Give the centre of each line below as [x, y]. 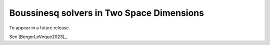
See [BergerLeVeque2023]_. [38, 37]
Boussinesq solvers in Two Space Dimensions [107, 13]
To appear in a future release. [39, 28]
